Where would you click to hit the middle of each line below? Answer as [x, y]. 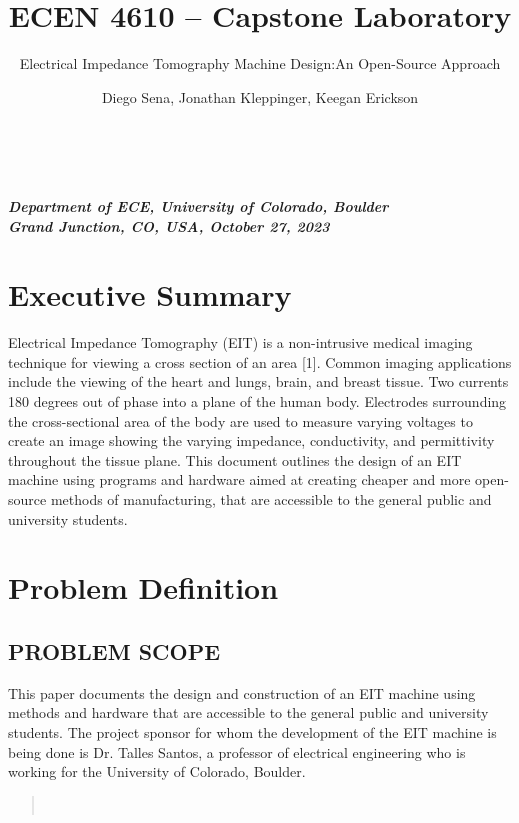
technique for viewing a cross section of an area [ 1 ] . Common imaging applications [260, 361]
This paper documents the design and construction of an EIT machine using [242, 692]
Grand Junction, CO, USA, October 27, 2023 [169, 225]
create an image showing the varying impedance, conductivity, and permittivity [251, 440]
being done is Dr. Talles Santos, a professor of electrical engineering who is [237, 751]
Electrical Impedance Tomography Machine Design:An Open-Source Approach [260, 63]
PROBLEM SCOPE [114, 650]
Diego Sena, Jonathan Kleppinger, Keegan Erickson [260, 96]
